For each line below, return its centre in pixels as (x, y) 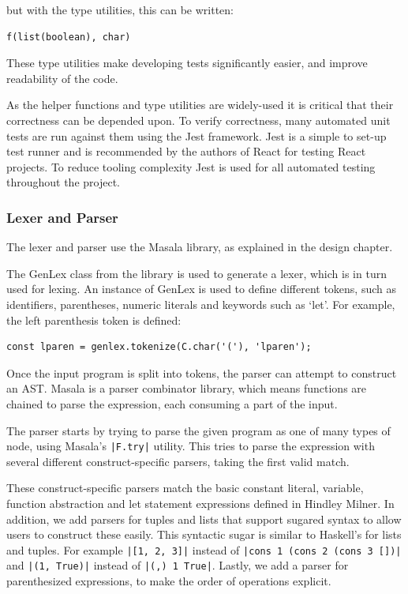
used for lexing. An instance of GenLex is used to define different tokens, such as (201, 289)
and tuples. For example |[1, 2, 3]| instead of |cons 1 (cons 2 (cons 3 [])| (204, 549)
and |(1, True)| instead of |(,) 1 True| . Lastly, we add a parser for (178, 565)
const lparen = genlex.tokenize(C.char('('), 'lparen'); (159, 347)
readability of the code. (62, 78)
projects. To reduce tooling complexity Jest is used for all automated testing (191, 166)
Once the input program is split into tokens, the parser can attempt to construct (202, 372)
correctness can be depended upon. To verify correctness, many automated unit (198, 120)
